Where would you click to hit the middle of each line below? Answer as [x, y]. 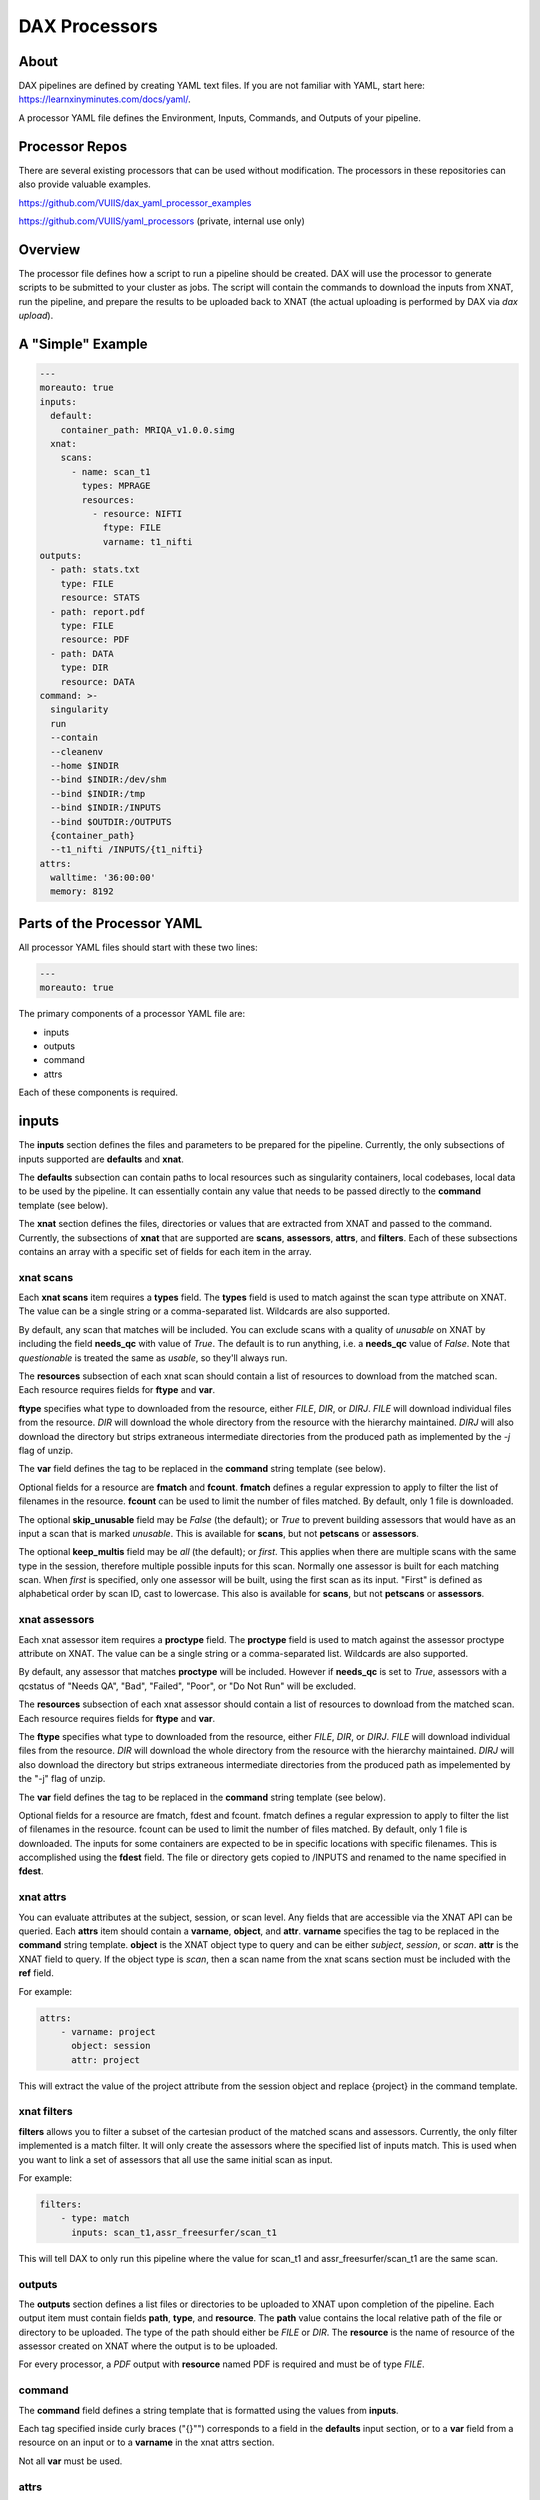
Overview [49, 249]
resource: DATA [97, 681]
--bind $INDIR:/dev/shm [108, 779]
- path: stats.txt [95, 569]
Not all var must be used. [70, 2461]
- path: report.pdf [98, 611]
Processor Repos [73, 146]
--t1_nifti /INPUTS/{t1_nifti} [127, 849]
